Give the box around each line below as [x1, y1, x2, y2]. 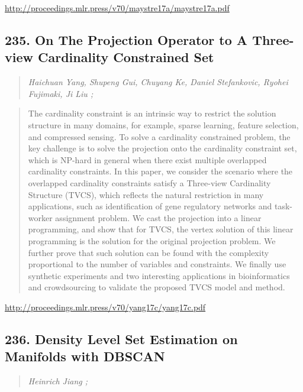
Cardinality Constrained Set [38, 48, 214, 66]
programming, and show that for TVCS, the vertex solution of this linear [28, 223, 294, 235]
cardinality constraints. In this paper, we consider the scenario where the [28, 165, 293, 177]
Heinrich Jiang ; [28, 375, 88, 387]
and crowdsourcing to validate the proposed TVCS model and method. [28, 281, 285, 293]
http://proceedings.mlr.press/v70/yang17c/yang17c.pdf [5, 300, 206, 313]
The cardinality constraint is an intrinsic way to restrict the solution [28, 107, 276, 119]
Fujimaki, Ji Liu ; [28, 87, 94, 99]
